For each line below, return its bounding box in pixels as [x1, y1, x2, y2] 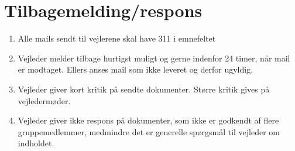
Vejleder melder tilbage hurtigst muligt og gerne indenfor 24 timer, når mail [18, 52, 290, 64]
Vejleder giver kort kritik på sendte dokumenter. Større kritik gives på [18, 83, 270, 95]
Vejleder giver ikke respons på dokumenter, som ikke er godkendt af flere [18, 114, 279, 126]
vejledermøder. [18, 94, 71, 107]
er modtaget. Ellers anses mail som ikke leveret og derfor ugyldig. [18, 63, 253, 75]
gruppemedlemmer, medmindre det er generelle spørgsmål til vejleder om [18, 125, 280, 138]
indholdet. [18, 137, 54, 149]
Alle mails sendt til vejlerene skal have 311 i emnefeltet [18, 32, 216, 44]
